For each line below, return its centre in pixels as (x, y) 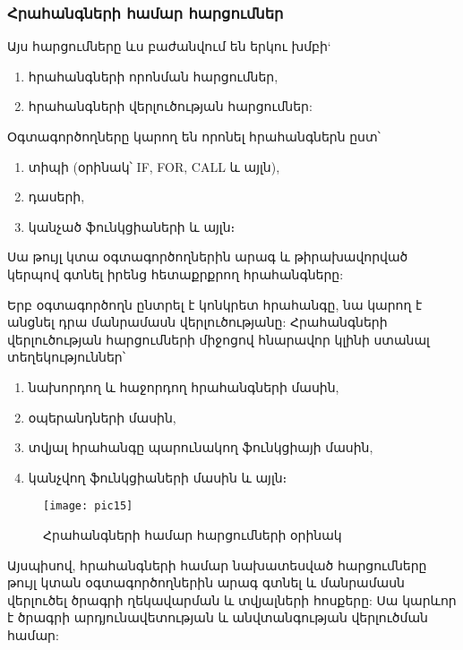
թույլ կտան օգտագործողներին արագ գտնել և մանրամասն (206, 582)
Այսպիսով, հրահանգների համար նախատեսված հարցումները (217, 564)
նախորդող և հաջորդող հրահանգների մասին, (184, 386)
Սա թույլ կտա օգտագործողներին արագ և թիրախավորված (208, 257)
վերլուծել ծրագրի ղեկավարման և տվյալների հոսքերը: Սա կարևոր (232, 599)
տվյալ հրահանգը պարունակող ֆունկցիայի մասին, (201, 447)
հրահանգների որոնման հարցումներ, (153, 76)
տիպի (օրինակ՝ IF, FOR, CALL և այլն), (154, 166)
